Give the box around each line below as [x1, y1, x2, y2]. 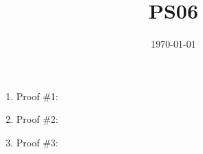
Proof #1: [16, 88, 58, 103]
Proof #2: [16, 112, 58, 126]
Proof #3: [16, 135, 58, 149]
